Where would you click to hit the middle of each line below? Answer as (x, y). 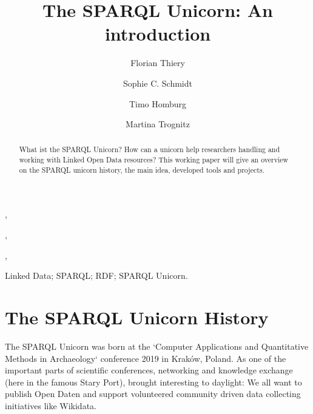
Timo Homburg (158, 103)
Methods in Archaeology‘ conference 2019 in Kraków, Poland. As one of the (146, 358)
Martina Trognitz (158, 124)
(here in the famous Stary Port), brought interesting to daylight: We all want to (153, 382)
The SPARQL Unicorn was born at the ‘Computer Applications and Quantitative (157, 346)
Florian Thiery (158, 63)
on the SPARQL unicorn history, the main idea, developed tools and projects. (142, 169)
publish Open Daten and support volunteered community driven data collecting (153, 394)
